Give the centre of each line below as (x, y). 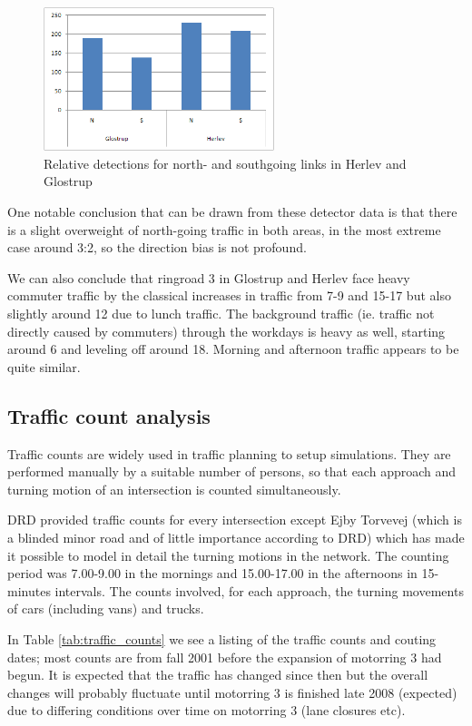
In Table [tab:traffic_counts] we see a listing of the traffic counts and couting (222, 638)
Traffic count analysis (109, 415)
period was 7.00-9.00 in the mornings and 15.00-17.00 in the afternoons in (212, 573)
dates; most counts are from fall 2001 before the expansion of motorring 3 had (225, 657)
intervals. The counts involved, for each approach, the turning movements (259, 590)
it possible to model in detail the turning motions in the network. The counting (228, 555)
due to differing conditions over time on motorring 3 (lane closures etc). (206, 710)
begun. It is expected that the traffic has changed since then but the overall (218, 675)
